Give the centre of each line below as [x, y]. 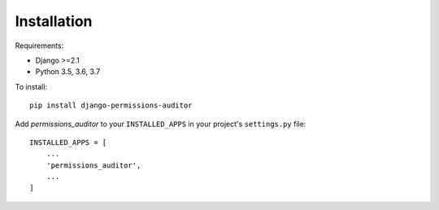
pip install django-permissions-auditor [111, 105]
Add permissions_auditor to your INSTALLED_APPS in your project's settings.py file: [161, 124]
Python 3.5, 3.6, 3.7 [68, 72]
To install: [31, 86]
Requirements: [39, 46]
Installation [54, 21]
